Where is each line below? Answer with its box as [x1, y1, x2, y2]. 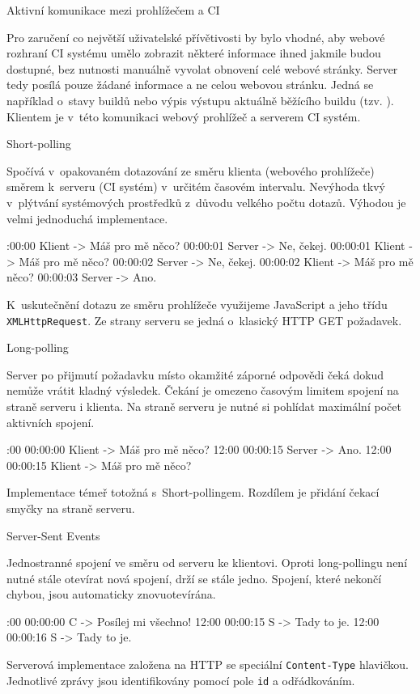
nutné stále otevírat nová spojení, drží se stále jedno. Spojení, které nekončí [6, 569, 382, 586]
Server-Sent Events [6, 527, 100, 544]
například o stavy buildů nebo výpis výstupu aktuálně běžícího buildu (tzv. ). [6, 91, 394, 108]
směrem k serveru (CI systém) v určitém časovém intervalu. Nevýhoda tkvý [6, 178, 385, 195]
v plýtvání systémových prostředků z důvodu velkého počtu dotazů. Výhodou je [6, 193, 406, 210]
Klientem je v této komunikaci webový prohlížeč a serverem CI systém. [6, 108, 361, 125]
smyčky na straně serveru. [6, 499, 135, 516]
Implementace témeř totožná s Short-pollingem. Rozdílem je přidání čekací [6, 484, 380, 501]
